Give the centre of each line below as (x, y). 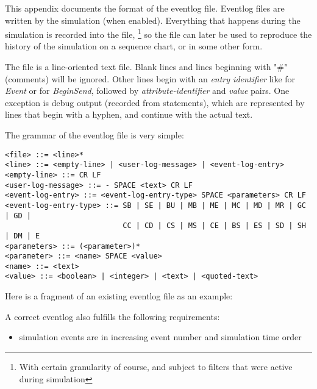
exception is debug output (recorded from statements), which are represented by (155, 102)
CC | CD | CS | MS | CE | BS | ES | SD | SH (214, 226)
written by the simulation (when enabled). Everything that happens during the (153, 20)
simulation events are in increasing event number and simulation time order (160, 337)
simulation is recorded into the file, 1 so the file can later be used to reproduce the (158, 33)
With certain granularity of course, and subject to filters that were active (156, 366)
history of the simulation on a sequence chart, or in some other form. (134, 46)
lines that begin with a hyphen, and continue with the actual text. (129, 114)
